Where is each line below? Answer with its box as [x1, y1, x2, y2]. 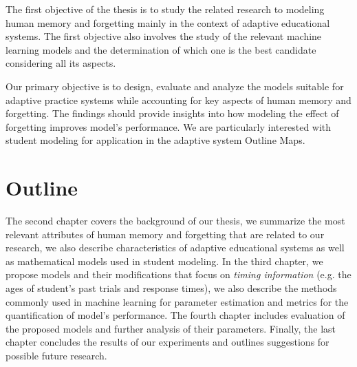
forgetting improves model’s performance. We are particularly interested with [6, 119, 332, 134]
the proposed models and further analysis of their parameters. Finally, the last [6, 321, 336, 335]
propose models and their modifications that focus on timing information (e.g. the [6, 267, 351, 282]
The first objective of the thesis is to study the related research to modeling [6, 2, 325, 16]
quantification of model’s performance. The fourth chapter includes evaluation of [6, 308, 345, 322]
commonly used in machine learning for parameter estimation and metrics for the [6, 294, 349, 308]
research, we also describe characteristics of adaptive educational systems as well [6, 240, 345, 255]
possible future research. [6, 348, 107, 362]
